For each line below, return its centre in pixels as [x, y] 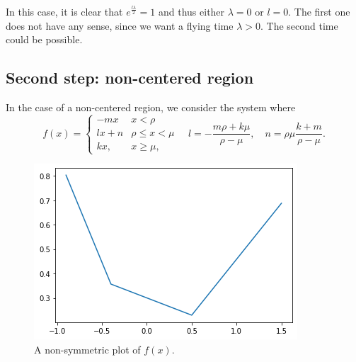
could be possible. [44, 39]
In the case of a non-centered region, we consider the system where [151, 107]
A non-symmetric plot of [87, 349]
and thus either [192, 11]
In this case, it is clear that [64, 11]
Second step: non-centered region [130, 78]
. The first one [319, 11]
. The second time [299, 25]
